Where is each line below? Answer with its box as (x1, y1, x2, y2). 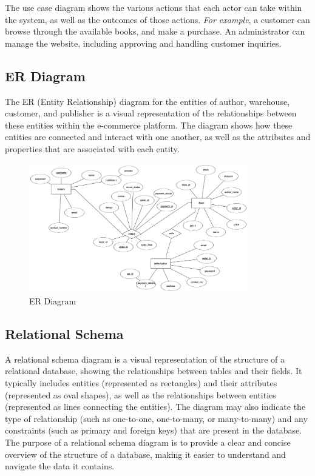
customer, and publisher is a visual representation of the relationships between (5, 107, 297, 119)
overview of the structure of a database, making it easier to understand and (5, 448, 286, 460)
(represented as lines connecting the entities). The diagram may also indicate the (5, 400, 306, 413)
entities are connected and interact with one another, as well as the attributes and (5, 130, 311, 143)
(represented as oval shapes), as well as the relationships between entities (5, 388, 276, 401)
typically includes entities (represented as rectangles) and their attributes (5, 377, 277, 389)
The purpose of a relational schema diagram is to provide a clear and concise (5, 436, 291, 449)
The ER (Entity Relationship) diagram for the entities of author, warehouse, (5, 95, 290, 107)
